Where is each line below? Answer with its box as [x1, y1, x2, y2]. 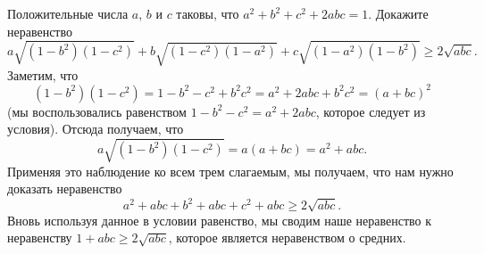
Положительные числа [7, 4, 129, 22]
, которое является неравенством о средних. [168, 228, 406, 247]
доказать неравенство [7, 179, 122, 198]
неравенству [7, 228, 72, 247]
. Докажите [368, 4, 429, 22]
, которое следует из [315, 102, 426, 120]
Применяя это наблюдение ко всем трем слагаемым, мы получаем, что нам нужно [7, 161, 454, 180]
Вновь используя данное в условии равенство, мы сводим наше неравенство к [7, 210, 432, 229]
